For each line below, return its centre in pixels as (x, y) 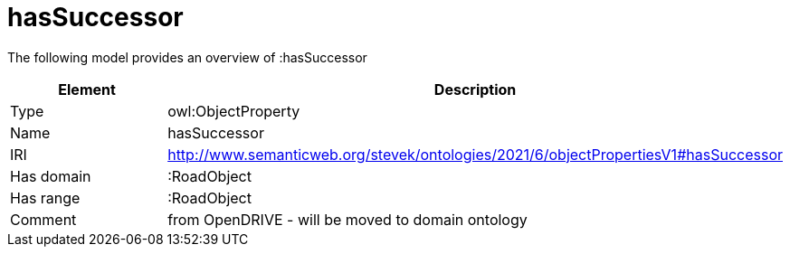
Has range (45, 198)
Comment (43, 219)
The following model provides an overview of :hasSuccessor (187, 57)
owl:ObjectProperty (234, 111)
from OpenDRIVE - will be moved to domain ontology (347, 219)
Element (87, 89)
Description (475, 89)
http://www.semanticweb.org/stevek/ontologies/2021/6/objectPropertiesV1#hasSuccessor (475, 154)
